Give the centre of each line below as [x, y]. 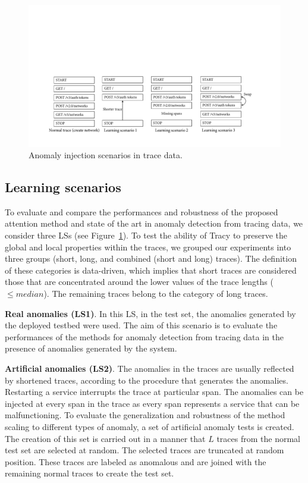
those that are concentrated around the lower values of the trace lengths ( [139, 282]
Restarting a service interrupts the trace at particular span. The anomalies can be [154, 392]
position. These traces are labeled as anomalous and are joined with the [136, 461]
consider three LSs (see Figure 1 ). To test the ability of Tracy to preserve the [146, 235]
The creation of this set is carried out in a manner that [105, 438]
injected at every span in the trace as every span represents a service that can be [152, 403]
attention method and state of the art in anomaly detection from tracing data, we [154, 223]
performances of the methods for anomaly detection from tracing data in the [144, 336]
